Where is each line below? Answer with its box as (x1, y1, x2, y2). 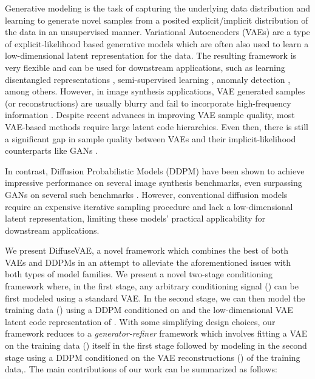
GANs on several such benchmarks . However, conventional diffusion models (5, 188, 288, 200)
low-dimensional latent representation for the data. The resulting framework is (5, 49, 297, 62)
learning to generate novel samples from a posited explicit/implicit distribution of (5, 13, 308, 26)
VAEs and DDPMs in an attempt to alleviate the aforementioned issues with (5, 255, 291, 268)
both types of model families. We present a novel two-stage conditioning (5, 268, 273, 280)
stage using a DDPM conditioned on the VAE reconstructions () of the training (5, 351, 300, 363)
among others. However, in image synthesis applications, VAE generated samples (5, 85, 305, 97)
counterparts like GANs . (5, 144, 98, 157)
